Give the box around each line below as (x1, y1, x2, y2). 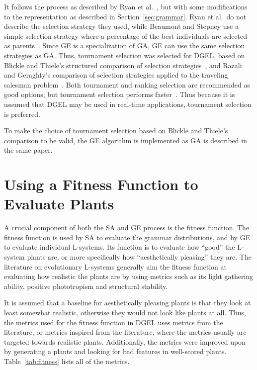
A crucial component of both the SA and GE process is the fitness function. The (4, 222, 250, 233)
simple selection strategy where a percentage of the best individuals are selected (4, 30, 248, 41)
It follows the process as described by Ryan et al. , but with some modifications (4, 1, 248, 11)
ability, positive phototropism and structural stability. (4, 280, 168, 291)
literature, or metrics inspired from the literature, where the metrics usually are (4, 327, 247, 337)
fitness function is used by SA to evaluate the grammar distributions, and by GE (4, 232, 251, 242)
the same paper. (4, 145, 53, 155)
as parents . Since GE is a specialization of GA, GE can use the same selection (4, 40, 245, 51)
